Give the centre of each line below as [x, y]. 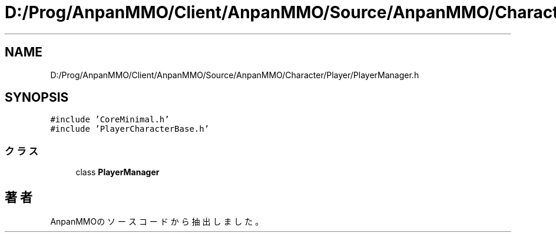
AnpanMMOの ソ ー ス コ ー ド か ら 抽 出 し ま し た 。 [157, 222]
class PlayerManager [118, 172]
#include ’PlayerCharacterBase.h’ [130, 129]
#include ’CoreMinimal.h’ [110, 120]
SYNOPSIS [37, 98]
